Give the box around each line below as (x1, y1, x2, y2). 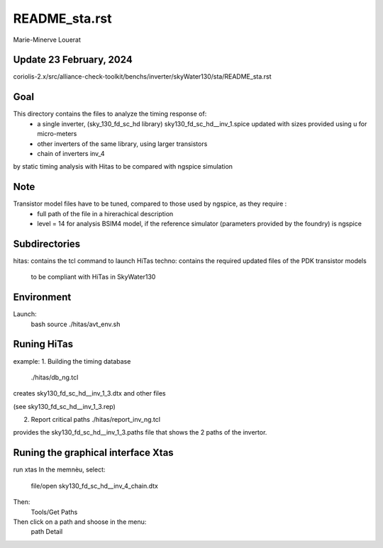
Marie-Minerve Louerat (13, 35, 82, 44)
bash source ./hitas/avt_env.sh (30, 320, 121, 328)
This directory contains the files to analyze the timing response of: (13, 110, 207, 118)
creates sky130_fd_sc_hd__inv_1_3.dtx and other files (13, 389, 166, 398)
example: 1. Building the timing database (13, 357, 131, 365)
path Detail (30, 527, 63, 536)
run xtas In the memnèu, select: (13, 465, 106, 474)
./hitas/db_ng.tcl (30, 373, 79, 381)
